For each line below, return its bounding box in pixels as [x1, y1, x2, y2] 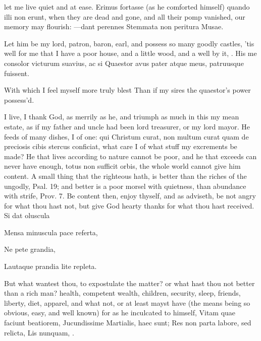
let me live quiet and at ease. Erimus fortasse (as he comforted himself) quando [4, 2, 250, 12]
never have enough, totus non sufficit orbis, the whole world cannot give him [4, 161, 241, 171]
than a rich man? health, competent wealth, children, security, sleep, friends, [4, 288, 241, 298]
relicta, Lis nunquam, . [4, 327, 74, 337]
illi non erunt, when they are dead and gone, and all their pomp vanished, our [4, 11, 245, 22]
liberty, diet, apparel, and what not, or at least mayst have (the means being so [4, 297, 250, 308]
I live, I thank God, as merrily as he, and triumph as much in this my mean [4, 111, 239, 122]
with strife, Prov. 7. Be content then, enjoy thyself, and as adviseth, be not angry [4, 190, 256, 201]
